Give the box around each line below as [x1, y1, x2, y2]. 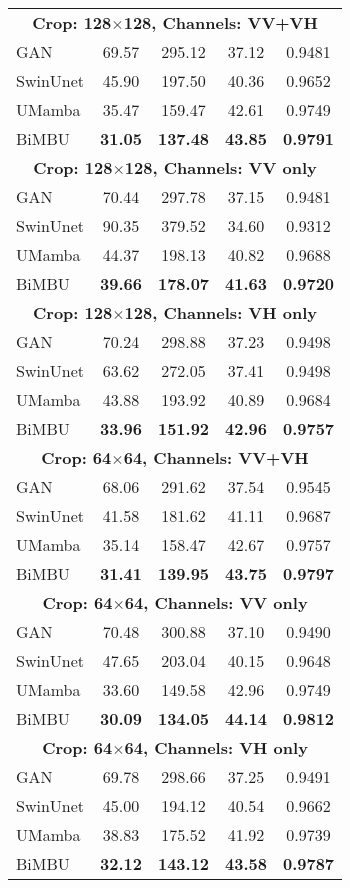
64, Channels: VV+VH [123, 446, 309, 469]
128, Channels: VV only [124, 156, 317, 179]
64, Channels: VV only [124, 591, 308, 614]
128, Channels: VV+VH [123, 11, 318, 34]
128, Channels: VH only [124, 301, 318, 324]
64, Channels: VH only [124, 736, 308, 759]
